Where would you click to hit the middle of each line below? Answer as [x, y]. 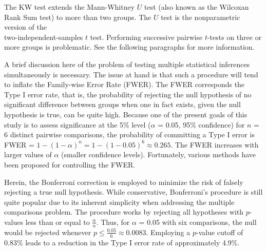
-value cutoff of [220, 232]
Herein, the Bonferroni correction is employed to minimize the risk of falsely [124, 182]
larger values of [28, 154]
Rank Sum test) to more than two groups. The [78, 17]
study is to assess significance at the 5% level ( [78, 124]
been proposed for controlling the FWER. [70, 164]
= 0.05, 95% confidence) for [201, 124]
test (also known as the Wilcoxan [196, 7]
